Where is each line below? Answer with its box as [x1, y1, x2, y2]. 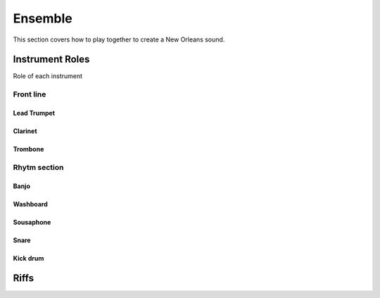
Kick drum [13, 254, 44, 262]
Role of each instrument [13, 72, 83, 80]
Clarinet [13, 127, 38, 135]
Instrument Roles [13, 54, 90, 66]
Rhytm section [13, 162, 64, 172]
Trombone [13, 145, 44, 154]
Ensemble [13, 11, 73, 26]
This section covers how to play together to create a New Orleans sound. [13, 35, 225, 44]
